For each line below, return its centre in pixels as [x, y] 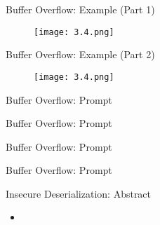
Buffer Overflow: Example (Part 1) [80, 9]
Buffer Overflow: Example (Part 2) [80, 54]
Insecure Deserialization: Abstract [79, 193]
